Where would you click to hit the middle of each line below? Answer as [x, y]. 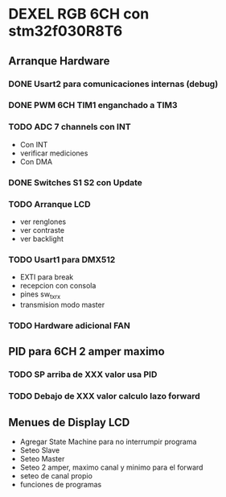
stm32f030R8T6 [66, 31]
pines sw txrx [40, 295]
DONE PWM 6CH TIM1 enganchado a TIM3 [93, 106]
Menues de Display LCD [69, 422]
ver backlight [42, 238]
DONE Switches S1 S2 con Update [76, 182]
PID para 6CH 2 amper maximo [86, 352]
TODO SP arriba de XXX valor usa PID [83, 375]
